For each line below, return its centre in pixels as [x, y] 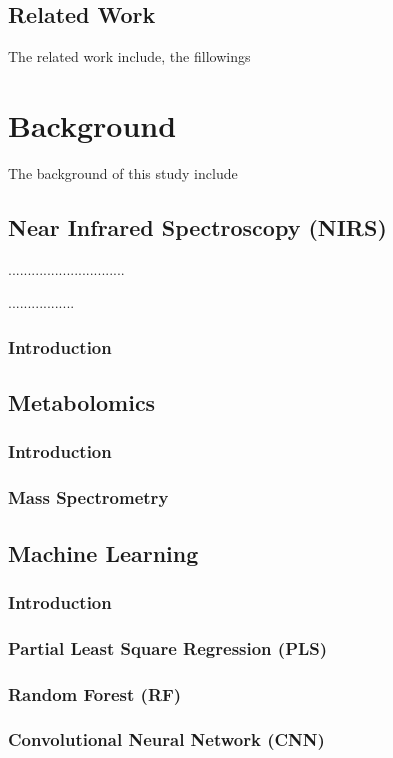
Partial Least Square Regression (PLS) [168, 647]
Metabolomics [82, 402]
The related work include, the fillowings [129, 56]
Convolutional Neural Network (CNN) [166, 739]
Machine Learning [103, 552]
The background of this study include [123, 172]
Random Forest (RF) [95, 693]
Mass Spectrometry [88, 497]
